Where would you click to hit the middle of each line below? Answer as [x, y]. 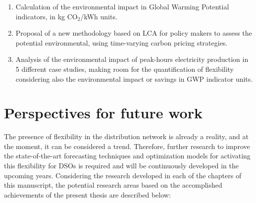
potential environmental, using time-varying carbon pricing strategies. [122, 42]
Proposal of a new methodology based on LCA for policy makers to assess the [134, 33]
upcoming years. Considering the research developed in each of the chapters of [123, 175]
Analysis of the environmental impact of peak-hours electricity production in [132, 59]
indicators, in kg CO [47, 16]
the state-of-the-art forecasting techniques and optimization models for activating [127, 156]
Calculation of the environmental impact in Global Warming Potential [122, 6]
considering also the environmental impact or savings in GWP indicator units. [134, 78]
